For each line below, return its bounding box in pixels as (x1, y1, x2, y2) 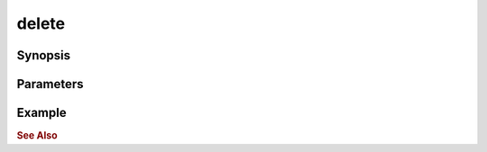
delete (16, 13, 66, 33)
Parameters (16, 76, 84, 92)
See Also (16, 130, 58, 142)
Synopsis (16, 48, 71, 63)
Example (16, 105, 67, 121)
